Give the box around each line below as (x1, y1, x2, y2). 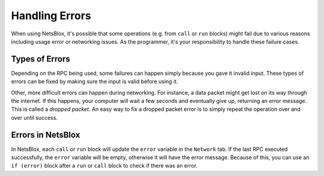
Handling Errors (11, 9, 91, 22)
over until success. (11, 114, 58, 121)
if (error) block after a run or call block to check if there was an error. (11, 162, 198, 169)
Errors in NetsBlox (11, 129, 80, 140)
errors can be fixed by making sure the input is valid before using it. (11, 78, 178, 85)
